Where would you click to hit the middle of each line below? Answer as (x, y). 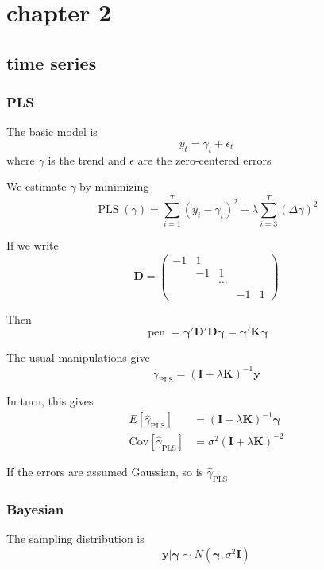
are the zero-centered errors (204, 159)
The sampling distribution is (75, 539)
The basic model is (52, 132)
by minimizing (114, 186)
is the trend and (87, 159)
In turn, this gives (50, 401)
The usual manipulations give (78, 357)
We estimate (37, 186)
